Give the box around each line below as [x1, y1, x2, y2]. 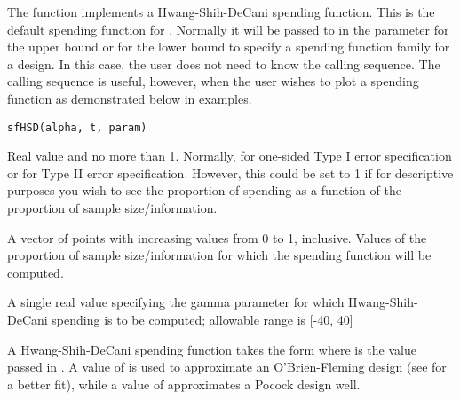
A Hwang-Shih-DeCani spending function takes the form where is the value [7, 340, 416, 358]
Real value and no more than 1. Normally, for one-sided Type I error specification [7, 146, 452, 165]
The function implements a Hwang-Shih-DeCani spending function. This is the [7, 3, 435, 20]
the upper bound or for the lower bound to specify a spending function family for [7, 37, 450, 56]
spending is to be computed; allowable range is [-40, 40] [52, 310, 353, 328]
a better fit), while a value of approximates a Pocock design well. [7, 374, 361, 393]
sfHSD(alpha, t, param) [7, 121, 147, 134]
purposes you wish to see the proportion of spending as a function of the [7, 181, 401, 200]
